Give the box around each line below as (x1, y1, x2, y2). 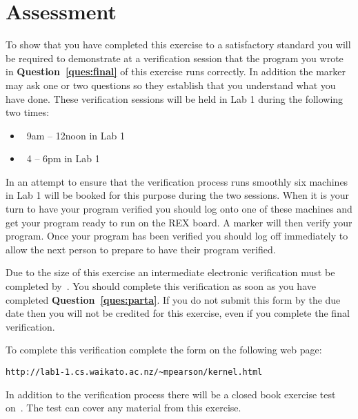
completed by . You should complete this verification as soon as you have (6, 279, 316, 293)
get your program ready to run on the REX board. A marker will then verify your (6, 215, 352, 229)
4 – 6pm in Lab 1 (26, 151, 100, 166)
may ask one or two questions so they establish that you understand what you (6, 77, 336, 92)
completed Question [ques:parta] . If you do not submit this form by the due (6, 292, 341, 306)
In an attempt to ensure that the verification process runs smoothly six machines (6, 174, 348, 188)
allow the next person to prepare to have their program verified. (6, 242, 276, 256)
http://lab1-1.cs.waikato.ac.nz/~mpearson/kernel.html (6, 367, 263, 377)
